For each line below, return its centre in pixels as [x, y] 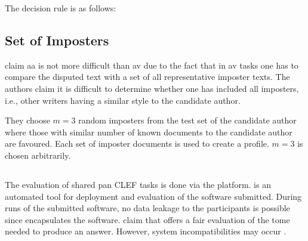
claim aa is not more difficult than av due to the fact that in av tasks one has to [152, 65]
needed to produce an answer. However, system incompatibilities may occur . [146, 231]
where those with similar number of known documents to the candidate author [149, 132]
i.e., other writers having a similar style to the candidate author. [123, 100]
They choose [27, 120]
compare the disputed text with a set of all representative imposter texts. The [147, 77]
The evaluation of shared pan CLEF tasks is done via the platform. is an [138, 184]
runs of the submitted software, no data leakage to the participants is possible [147, 208]
